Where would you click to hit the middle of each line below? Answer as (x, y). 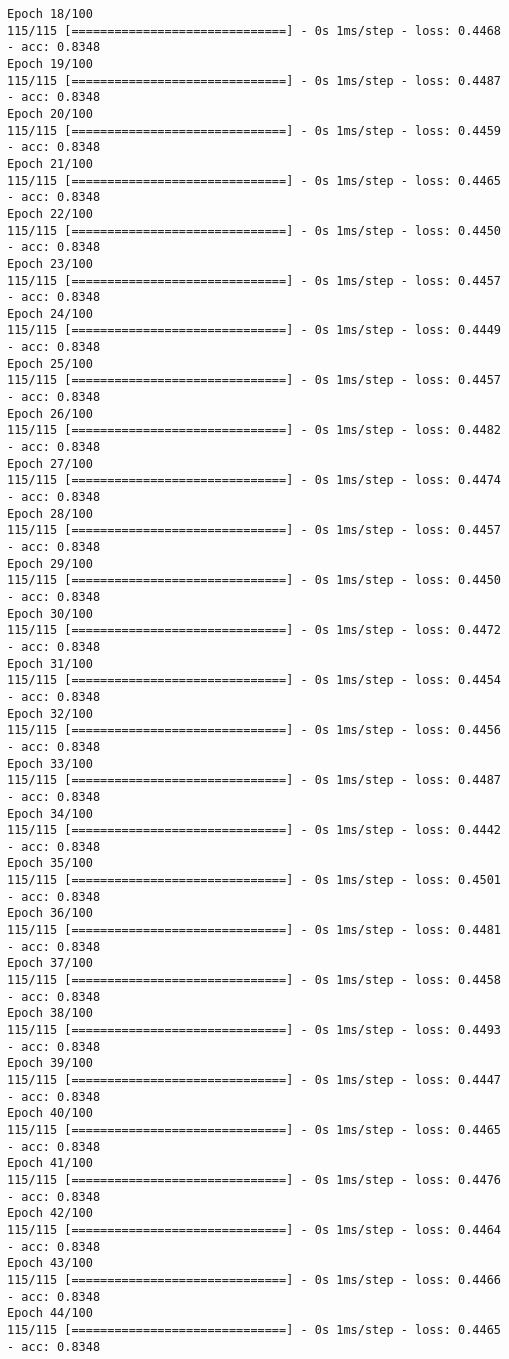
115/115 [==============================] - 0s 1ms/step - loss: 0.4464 (254, 1229)
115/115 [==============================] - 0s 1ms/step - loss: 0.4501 (254, 880)
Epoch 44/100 (50, 1313)
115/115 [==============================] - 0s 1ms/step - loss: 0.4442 (254, 830)
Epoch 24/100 (50, 313)
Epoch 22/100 (50, 213)
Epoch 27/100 (50, 463)
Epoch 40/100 (50, 1113)
